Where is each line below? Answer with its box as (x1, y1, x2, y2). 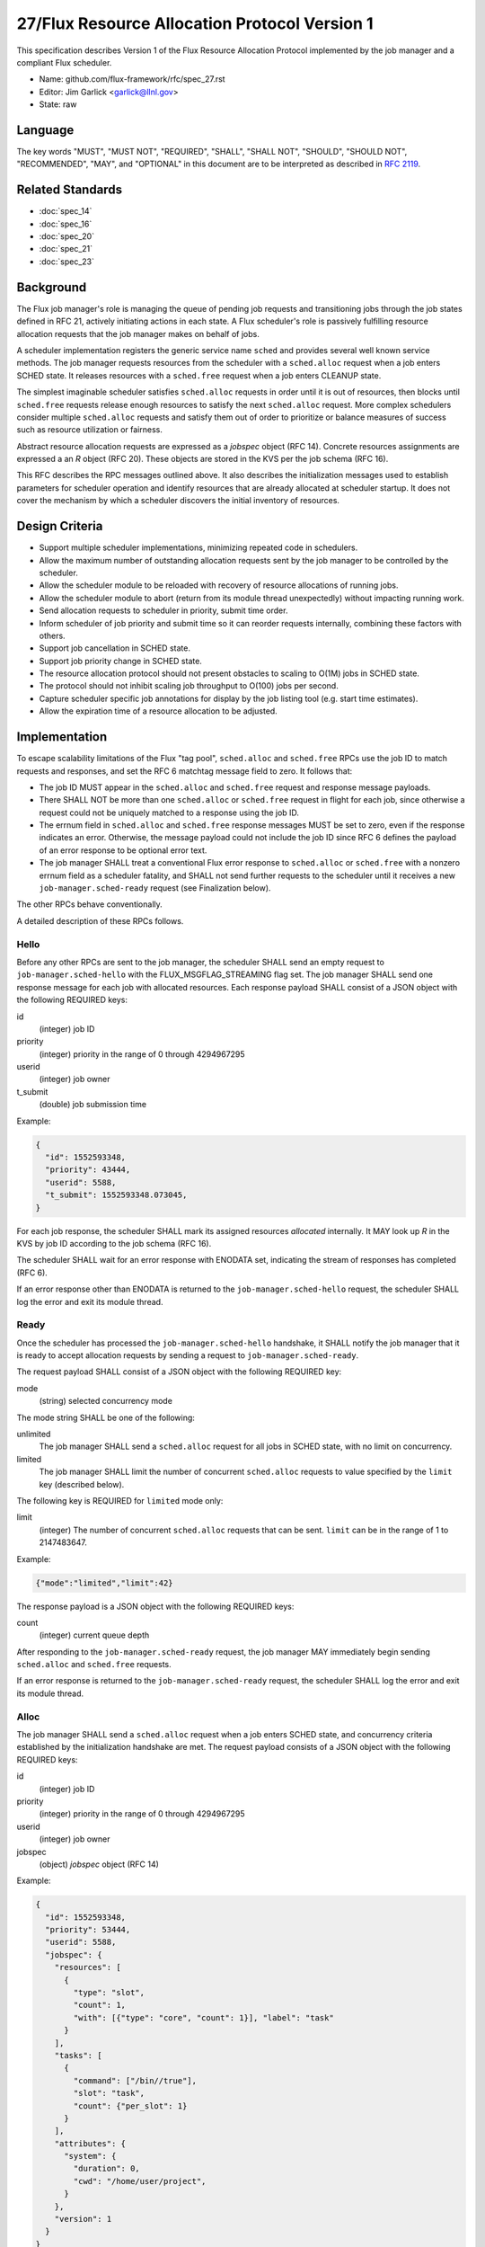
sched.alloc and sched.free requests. (16, 1659, 172, 1670)
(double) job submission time (39, 1099, 147, 1110)
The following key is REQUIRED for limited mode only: (16, 1495, 224, 1505)
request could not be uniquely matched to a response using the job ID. (39, 807, 300, 818)
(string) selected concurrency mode (39, 1396, 172, 1407)
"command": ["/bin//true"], (73, 2075, 198, 2085)
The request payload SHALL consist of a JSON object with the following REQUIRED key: (16, 1366, 342, 1377)
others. (39, 630, 66, 641)
